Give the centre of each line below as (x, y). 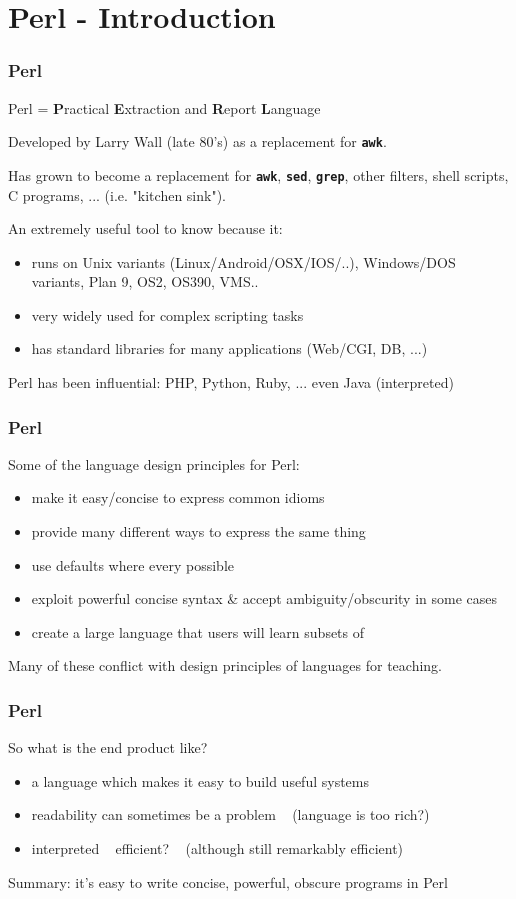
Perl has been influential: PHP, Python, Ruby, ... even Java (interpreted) (231, 382)
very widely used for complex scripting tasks (167, 314)
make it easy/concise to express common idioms (178, 497)
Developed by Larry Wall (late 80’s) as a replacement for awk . (197, 141)
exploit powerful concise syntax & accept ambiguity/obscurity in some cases (264, 598)
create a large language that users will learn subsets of (198, 631)
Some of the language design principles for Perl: (154, 463)
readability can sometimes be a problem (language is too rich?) (230, 814)
